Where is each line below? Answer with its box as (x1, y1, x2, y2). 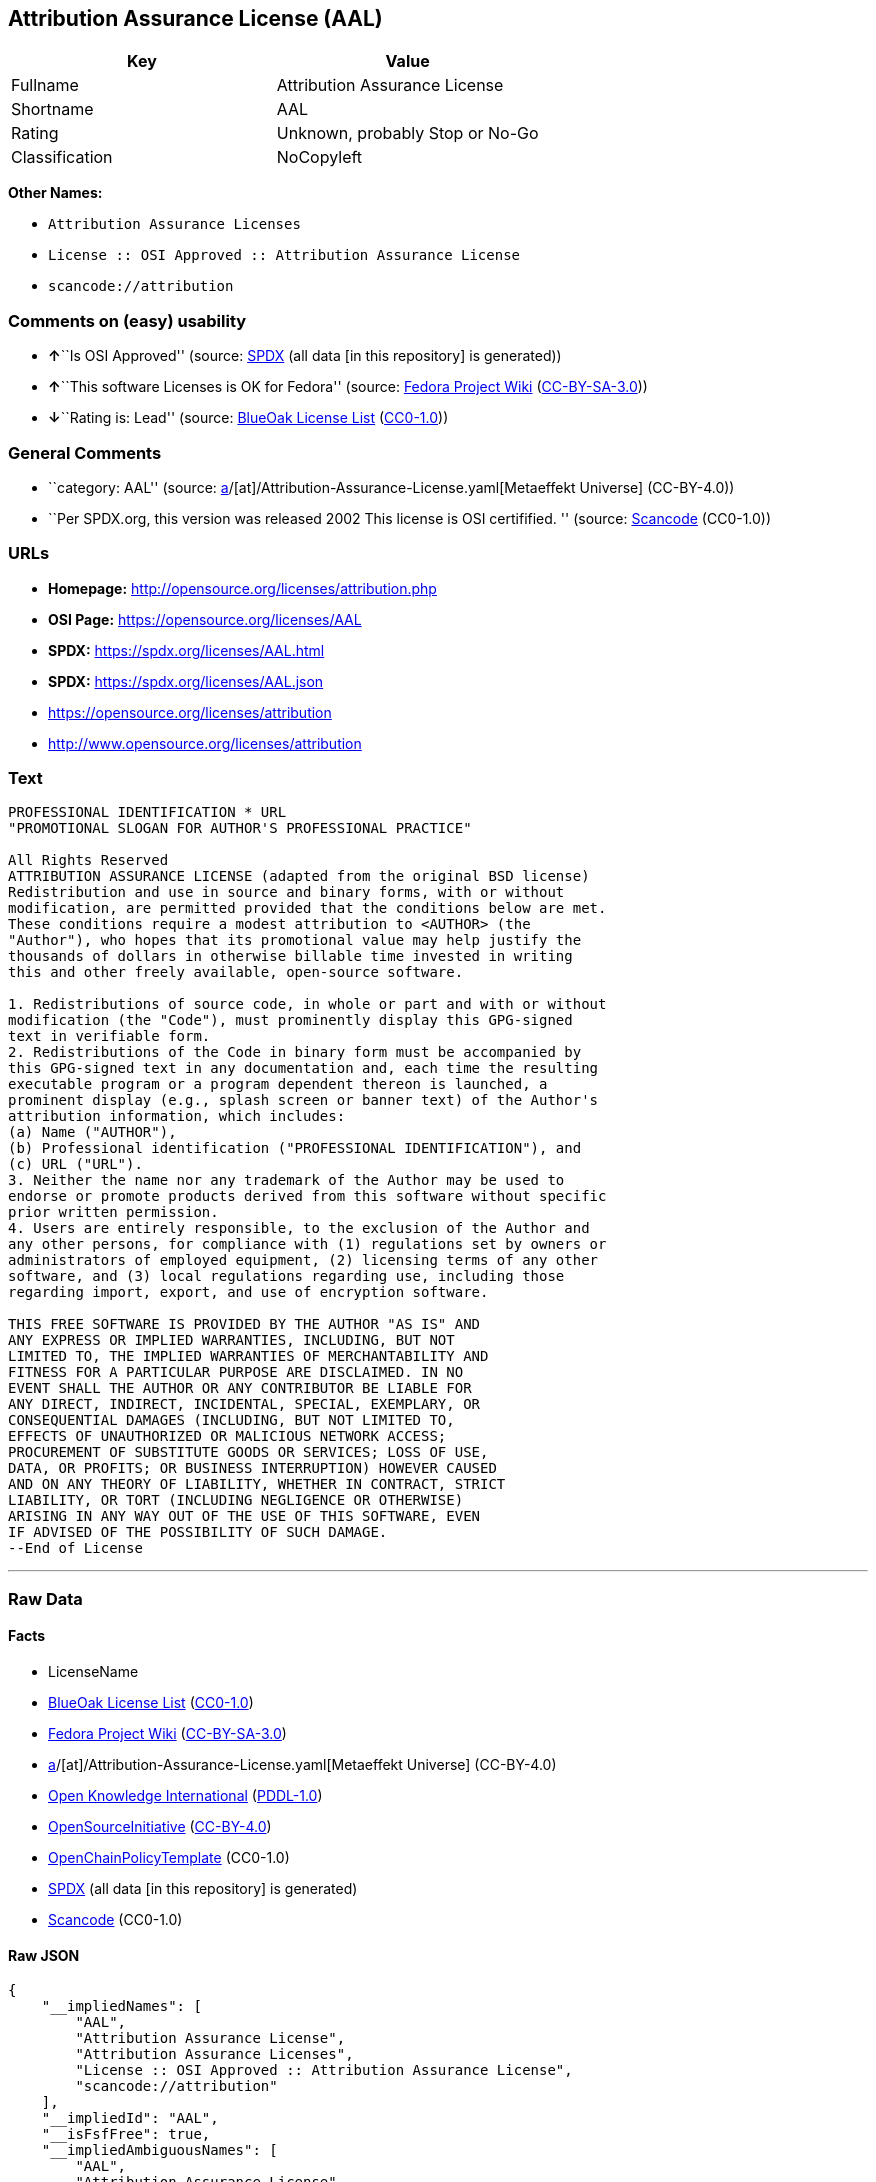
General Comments (8, 442, 162, 463)
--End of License (8, 1540, 143, 1557)
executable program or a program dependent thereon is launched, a (8, 1076, 548, 1093)
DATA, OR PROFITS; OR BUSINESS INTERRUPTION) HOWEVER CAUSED (8, 1460, 497, 1477)
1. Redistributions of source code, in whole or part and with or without (8, 996, 607, 1013)
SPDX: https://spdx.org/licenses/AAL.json (48, 672, 324, 690)
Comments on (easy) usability (8, 310, 247, 331)
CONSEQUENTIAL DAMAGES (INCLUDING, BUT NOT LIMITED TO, (8, 1412, 455, 1429)
